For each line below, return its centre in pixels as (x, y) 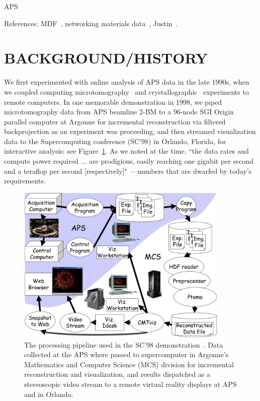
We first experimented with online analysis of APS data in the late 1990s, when (127, 82)
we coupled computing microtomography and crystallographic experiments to (126, 91)
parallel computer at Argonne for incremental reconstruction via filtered (115, 121)
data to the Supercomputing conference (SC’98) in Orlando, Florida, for (115, 141)
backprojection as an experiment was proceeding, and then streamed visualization (130, 131)
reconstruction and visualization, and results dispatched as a (117, 374)
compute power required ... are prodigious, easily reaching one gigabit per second (129, 161)
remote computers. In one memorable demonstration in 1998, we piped (113, 102)
